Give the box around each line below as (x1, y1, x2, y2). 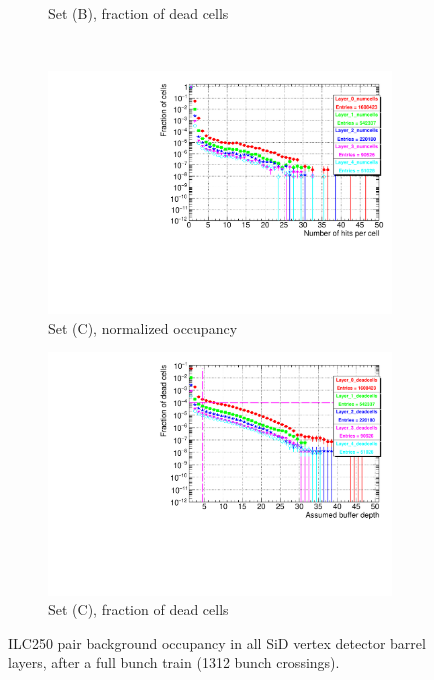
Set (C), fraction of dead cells (48, 599, 229, 620)
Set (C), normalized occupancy (48, 317, 238, 338)
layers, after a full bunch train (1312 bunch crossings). (8, 652, 340, 673)
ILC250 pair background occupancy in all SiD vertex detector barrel (8, 632, 426, 653)
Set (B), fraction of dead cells (48, 3, 229, 23)
